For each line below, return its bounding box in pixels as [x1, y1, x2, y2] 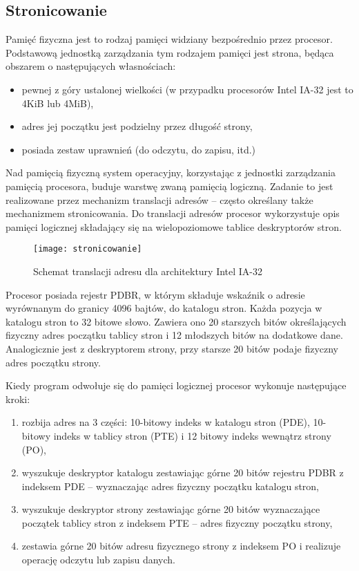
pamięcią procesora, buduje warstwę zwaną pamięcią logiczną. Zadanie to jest [6, 178, 333, 193]
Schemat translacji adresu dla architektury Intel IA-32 [33, 263, 263, 278]
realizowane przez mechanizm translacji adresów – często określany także [6, 192, 313, 207]
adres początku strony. [6, 355, 101, 369]
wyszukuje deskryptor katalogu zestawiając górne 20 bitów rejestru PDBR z [21, 465, 344, 480]
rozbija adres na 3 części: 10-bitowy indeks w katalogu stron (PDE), [21, 415, 310, 429]
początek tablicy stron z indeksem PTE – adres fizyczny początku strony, [21, 515, 333, 530]
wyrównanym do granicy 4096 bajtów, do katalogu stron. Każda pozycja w [6, 301, 322, 315]
